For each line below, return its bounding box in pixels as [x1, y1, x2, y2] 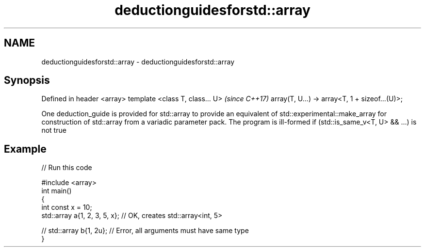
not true [41, 126, 66, 135]
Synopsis [4, 74, 50, 87]
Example [4, 142, 47, 155]
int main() [41, 187, 72, 195]
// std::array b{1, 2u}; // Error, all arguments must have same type [41, 226, 249, 235]
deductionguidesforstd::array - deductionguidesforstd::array [41, 57, 235, 66]
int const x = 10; [41, 203, 92, 212]
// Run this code [41, 163, 92, 172]
